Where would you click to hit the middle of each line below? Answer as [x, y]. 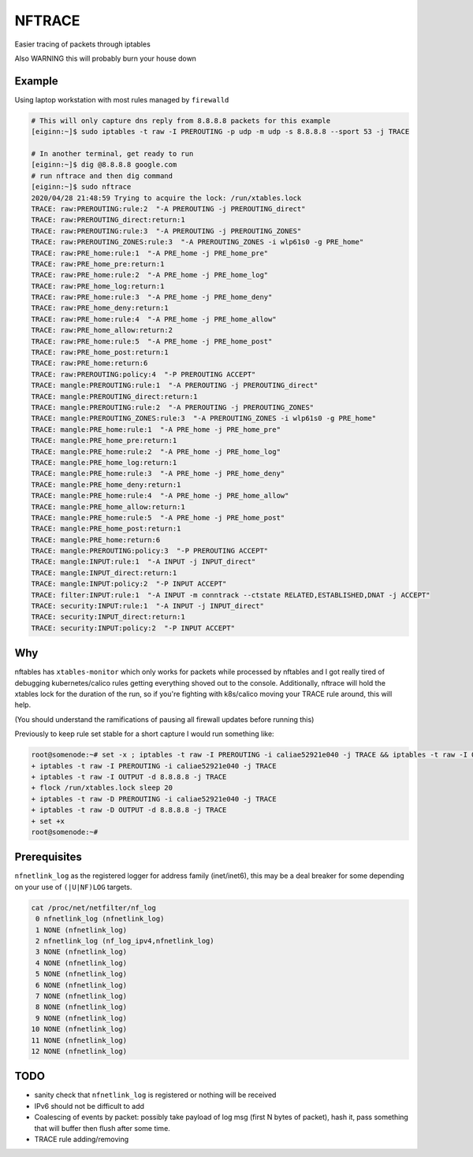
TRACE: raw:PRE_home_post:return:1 [100, 352]
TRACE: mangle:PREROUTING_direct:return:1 [114, 396]
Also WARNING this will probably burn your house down [106, 58]
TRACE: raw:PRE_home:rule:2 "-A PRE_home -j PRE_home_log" [150, 275]
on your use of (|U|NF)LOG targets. [73, 887]
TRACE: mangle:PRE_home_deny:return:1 [106, 484]
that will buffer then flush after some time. [102, 1128]
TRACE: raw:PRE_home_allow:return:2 [102, 330]
